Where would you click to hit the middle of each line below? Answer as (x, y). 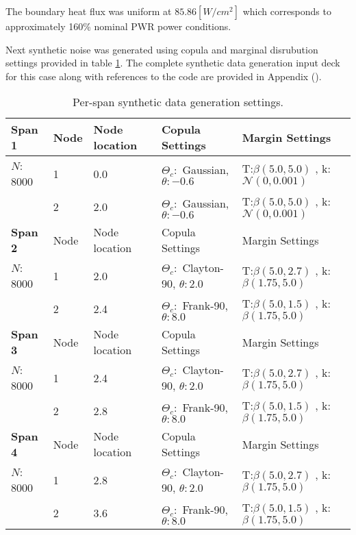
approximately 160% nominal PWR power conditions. (118, 26)
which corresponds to (287, 11)
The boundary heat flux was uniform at (89, 11)
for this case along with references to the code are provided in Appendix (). (164, 76)
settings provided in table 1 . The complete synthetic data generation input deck (173, 63)
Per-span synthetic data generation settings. (178, 102)
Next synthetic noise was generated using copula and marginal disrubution (162, 49)
